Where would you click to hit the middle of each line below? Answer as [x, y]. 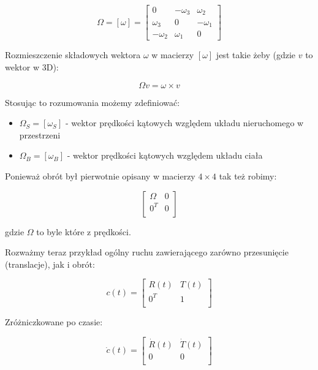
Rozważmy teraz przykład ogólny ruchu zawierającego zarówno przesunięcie [147, 252]
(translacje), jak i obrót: [50, 264]
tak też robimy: [248, 176]
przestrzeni [40, 134]
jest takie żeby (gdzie [256, 55]
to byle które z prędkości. [84, 231]
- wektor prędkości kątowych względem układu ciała [165, 155]
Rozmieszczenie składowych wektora [73, 55]
